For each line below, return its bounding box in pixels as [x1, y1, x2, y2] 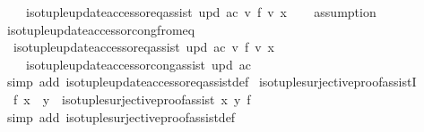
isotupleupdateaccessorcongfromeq [6, 20, 195, 38]
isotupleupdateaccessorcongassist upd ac [25, 54, 251, 73]
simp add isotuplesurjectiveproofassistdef [6, 107, 236, 126]
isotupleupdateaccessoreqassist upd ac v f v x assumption [25, 3, 376, 21]
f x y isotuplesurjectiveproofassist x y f [13, 89, 251, 108]
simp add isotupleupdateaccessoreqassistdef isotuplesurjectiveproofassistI [6, 72, 417, 91]
